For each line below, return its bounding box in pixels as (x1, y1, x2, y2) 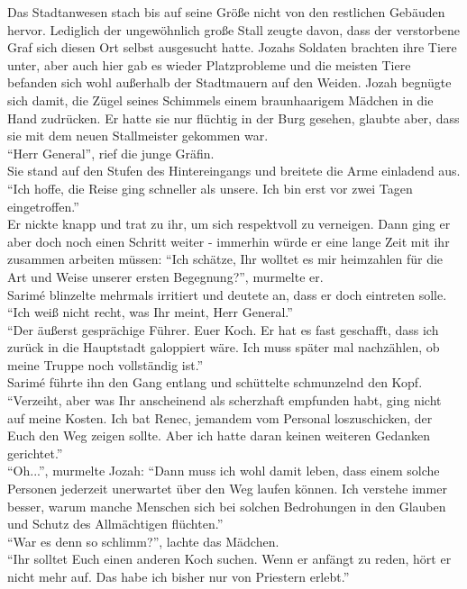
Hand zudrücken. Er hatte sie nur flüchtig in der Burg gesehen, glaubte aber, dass (7, 108, 460, 127)
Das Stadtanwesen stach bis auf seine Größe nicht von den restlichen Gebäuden (7, 3, 445, 21)
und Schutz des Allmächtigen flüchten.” (7, 514, 224, 533)
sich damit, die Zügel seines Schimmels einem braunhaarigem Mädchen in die (7, 90, 434, 109)
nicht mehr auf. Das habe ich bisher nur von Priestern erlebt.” (7, 567, 350, 585)
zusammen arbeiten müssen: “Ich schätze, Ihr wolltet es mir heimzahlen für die (7, 249, 444, 268)
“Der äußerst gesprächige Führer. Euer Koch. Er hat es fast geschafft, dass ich (7, 320, 439, 339)
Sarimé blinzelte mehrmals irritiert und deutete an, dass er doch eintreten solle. (7, 285, 447, 304)
